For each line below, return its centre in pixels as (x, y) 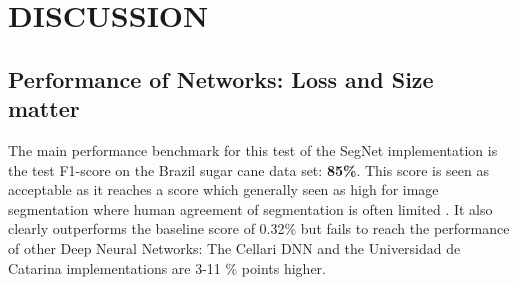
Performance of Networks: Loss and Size (221, 78)
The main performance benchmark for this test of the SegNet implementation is (253, 149)
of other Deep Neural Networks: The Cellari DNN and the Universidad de (234, 247)
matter (44, 108)
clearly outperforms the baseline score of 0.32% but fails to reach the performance (259, 228)
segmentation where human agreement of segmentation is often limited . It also (250, 208)
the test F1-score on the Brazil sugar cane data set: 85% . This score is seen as (248, 169)
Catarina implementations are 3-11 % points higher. (167, 267)
